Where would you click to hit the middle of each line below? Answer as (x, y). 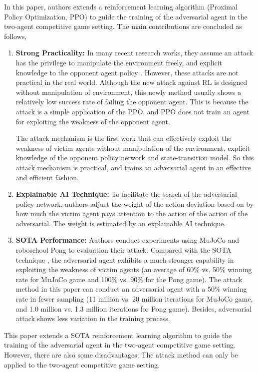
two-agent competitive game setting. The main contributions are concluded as (123, 26)
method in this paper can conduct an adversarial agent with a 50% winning (131, 289)
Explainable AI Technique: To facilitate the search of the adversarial (126, 194)
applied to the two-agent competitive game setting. (82, 364)
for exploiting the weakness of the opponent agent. (93, 121)
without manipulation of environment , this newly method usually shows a (129, 92)
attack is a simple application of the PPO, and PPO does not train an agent (132, 111)
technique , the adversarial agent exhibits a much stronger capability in (125, 259)
